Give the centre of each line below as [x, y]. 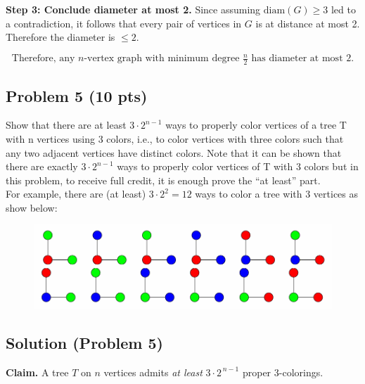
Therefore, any [43, 59]
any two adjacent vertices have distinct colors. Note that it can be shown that [174, 152]
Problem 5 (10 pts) [77, 95]
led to [343, 9]
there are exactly [42, 166]
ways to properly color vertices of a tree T [256, 125]
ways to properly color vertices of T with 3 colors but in [238, 166]
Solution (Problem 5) [84, 342]
